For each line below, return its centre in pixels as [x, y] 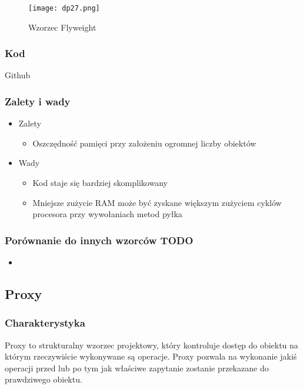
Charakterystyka [45, 323]
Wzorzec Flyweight [62, 27]
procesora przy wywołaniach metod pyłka [107, 214]
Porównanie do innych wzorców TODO [99, 240]
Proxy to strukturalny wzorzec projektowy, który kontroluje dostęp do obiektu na [151, 345]
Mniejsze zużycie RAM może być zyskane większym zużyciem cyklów [157, 202]
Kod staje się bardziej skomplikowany [100, 183]
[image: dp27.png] [64, 8]
